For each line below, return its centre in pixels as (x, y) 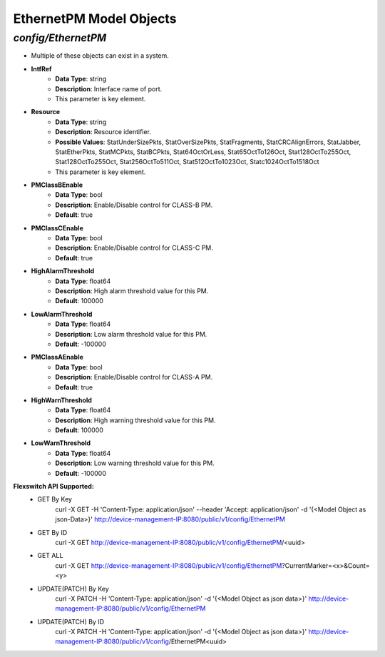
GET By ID (52, 532)
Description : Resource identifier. (103, 132)
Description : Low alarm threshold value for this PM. (131, 334)
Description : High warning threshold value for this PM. (135, 420)
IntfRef (41, 68)
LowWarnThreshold (61, 443)
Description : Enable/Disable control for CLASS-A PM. (134, 377)
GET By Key (55, 499)
